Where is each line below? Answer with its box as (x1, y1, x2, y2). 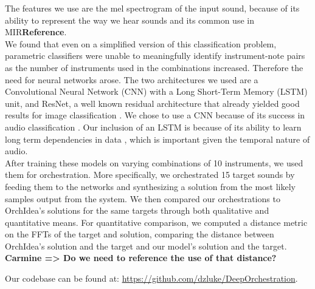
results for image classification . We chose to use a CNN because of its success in (5, 109, 305, 121)
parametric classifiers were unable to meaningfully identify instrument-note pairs (5, 49, 305, 62)
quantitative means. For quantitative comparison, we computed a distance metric (5, 216, 308, 228)
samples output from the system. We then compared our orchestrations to (5, 192, 280, 205)
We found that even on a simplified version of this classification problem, (5, 37, 277, 50)
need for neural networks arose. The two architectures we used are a (5, 73, 258, 86)
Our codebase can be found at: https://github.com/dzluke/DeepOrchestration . (5, 272, 298, 285)
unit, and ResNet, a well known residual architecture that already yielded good (5, 97, 300, 109)
